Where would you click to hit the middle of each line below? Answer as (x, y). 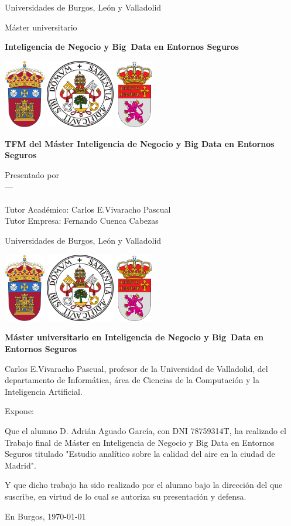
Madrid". (20, 465)
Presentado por (32, 174)
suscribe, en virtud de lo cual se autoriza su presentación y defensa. (126, 496)
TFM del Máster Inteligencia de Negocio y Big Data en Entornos (140, 143)
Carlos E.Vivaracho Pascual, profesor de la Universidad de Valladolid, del (136, 368)
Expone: (19, 411)
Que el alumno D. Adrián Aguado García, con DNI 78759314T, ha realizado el (145, 431)
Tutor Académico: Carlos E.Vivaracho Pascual (88, 209)
